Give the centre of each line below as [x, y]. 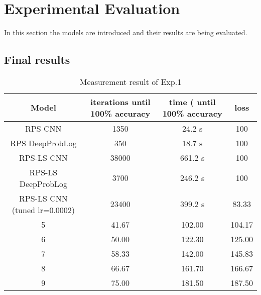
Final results [37, 60]
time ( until [192, 102]
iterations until [120, 102]
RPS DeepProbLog [43, 143]
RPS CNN [43, 128]
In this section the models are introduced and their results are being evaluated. [126, 32]
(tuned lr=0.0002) [43, 210]
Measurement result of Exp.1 [130, 81]
